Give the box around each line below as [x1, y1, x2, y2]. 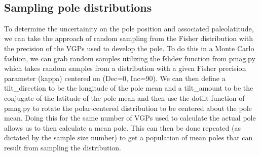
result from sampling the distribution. [4, 142, 121, 152]
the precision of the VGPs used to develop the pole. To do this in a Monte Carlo [4, 43, 254, 53]
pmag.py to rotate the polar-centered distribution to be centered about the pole [4, 102, 252, 113]
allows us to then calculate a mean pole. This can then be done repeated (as [4, 122, 241, 133]
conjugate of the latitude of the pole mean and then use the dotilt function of [4, 92, 245, 103]
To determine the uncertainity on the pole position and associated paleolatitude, [4, 23, 254, 33]
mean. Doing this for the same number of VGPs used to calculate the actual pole [4, 112, 256, 123]
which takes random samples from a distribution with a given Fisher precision [4, 63, 246, 73]
